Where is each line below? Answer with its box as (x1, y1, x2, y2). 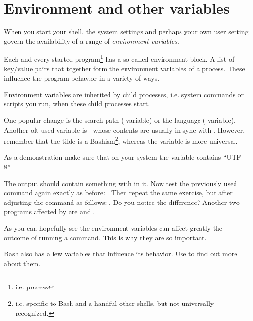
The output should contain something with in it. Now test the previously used (4, 178, 237, 188)
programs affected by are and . (4, 206, 95, 217)
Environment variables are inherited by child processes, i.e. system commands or (4, 89, 244, 99)
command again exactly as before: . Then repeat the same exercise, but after (4, 187, 233, 198)
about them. (4, 258, 41, 268)
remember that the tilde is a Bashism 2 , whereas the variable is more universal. (4, 135, 238, 146)
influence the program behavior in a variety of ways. (4, 73, 160, 83)
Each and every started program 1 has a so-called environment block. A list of (4, 52, 235, 64)
